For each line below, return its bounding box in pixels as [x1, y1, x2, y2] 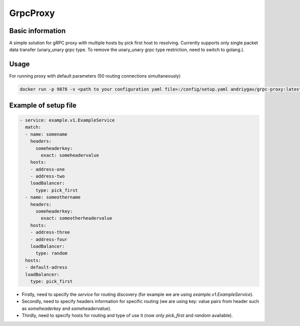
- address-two [30, 173, 65, 179]
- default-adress [25, 264, 67, 270]
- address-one [30, 166, 65, 172]
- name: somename [25, 131, 67, 137]
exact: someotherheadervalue [40, 215, 112, 221]
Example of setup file [9, 101, 77, 110]
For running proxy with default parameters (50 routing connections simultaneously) [9, 73, 181, 79]
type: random [35, 250, 67, 256]
